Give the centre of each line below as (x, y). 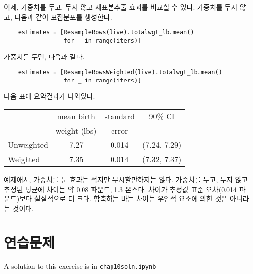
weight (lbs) (76, 130)
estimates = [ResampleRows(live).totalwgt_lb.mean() (106, 33)
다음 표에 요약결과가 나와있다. (50, 96)
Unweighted (28, 145)
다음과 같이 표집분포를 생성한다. (63, 16)
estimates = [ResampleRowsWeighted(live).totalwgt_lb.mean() (120, 72)
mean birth (76, 116)
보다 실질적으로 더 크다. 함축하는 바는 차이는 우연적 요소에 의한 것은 (124, 199)
